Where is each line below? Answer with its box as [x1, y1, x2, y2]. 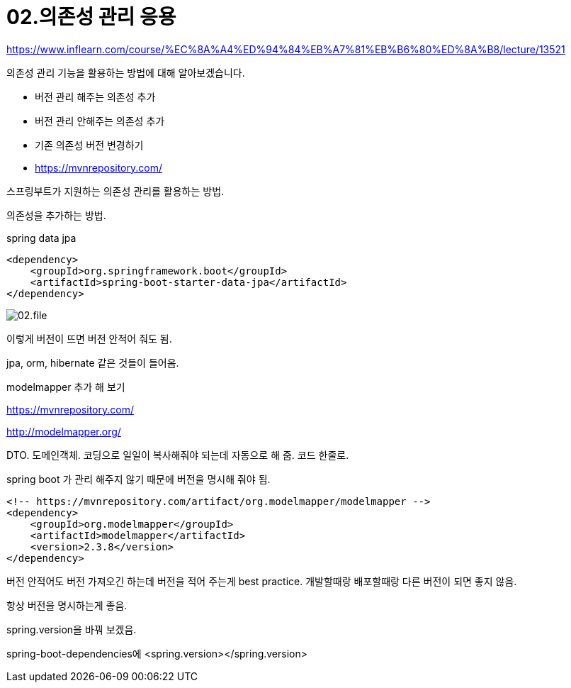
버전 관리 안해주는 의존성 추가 [35, 114, 165, 127]
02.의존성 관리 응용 [6, 5, 176, 29]
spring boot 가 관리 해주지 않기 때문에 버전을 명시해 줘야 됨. [6, 472, 271, 485]
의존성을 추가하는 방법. [6, 209, 106, 221]
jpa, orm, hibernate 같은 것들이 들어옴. [6, 356, 179, 369]
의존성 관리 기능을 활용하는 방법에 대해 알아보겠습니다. [6, 66, 245, 79]
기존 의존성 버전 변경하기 [35, 138, 144, 151]
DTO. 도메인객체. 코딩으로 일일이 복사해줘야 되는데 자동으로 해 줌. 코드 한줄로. [6, 448, 349, 461]
